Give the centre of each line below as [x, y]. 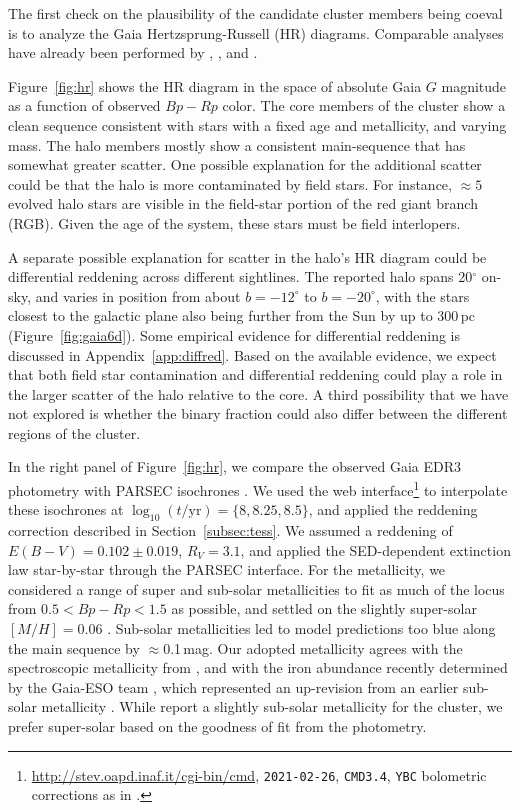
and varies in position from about [138, 295]
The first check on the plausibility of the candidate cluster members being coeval [255, 13]
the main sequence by [74, 647]
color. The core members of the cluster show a [364, 105]
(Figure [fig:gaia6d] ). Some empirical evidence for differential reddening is [234, 334]
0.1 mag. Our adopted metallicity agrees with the [313, 647]
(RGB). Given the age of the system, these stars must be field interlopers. [234, 222]
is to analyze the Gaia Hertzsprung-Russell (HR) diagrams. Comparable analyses [256, 32]
